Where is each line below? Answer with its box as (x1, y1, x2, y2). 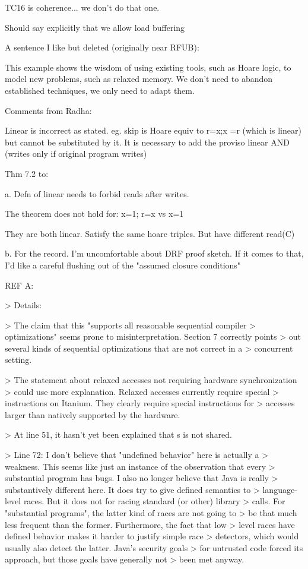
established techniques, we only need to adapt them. (5, 84, 195, 96)
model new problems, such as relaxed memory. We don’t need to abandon (5, 72, 273, 85)
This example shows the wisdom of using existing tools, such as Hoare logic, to (5, 61, 291, 73)
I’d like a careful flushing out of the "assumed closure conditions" (5, 258, 241, 271)
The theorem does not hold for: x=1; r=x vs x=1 (5, 207, 184, 220)
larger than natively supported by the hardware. (5, 408, 180, 421)
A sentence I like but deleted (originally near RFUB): (5, 41, 199, 53)
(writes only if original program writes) (5, 147, 147, 160)
